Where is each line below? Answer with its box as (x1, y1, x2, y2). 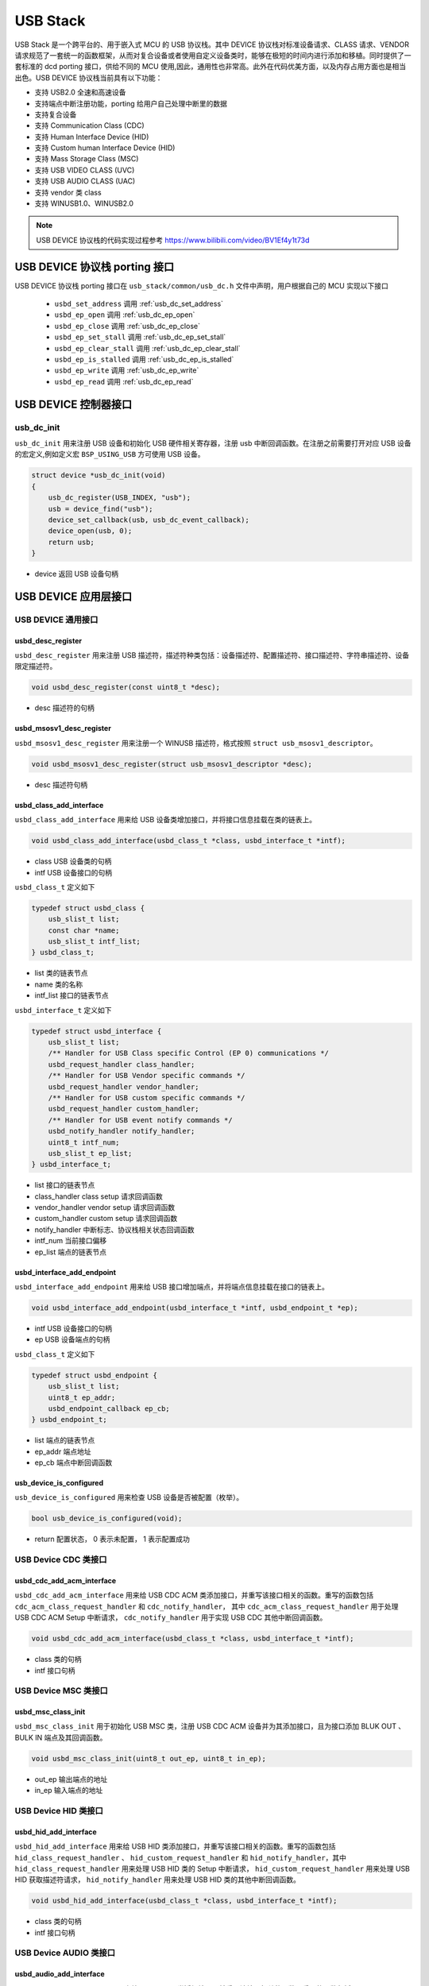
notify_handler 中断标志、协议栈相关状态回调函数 (34, 1224, 195, 1234)
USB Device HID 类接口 (14, 1805, 103, 1816)
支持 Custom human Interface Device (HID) (34, 143, 176, 153)
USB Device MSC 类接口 (14, 1685, 109, 1696)
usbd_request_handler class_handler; (48, 1060, 195, 1068)
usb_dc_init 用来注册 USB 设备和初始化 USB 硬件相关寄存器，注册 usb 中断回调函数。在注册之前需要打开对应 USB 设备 (14, 438, 412, 448)
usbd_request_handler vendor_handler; (48, 1082, 199, 1092)
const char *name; (48, 925, 120, 935)
